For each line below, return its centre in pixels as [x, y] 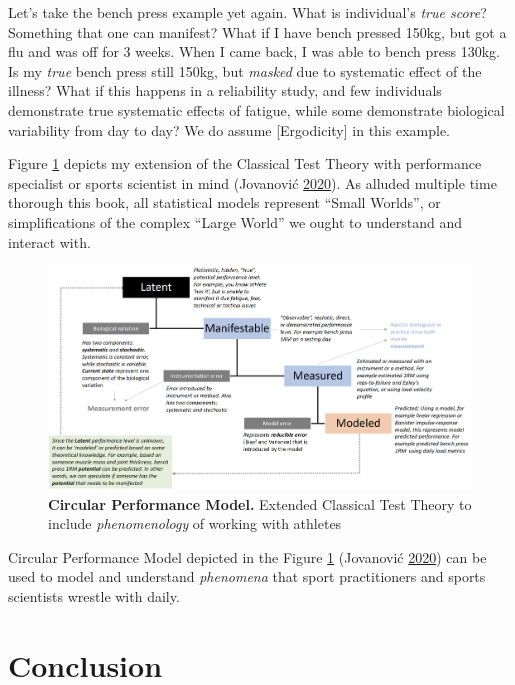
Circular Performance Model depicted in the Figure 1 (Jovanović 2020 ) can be [247, 556]
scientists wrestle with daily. [94, 595]
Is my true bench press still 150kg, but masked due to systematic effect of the [245, 70]
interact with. [49, 241]
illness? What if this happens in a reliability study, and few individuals [225, 90]
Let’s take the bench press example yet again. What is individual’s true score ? [247, 12]
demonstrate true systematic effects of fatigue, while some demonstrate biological [256, 109]
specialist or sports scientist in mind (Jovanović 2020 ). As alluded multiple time [252, 182]
